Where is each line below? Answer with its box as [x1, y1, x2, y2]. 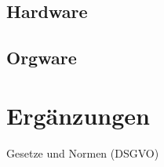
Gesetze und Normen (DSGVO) [6, 144, 159, 161]
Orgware [6, 45, 77, 70]
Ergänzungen [6, 99, 150, 131]
